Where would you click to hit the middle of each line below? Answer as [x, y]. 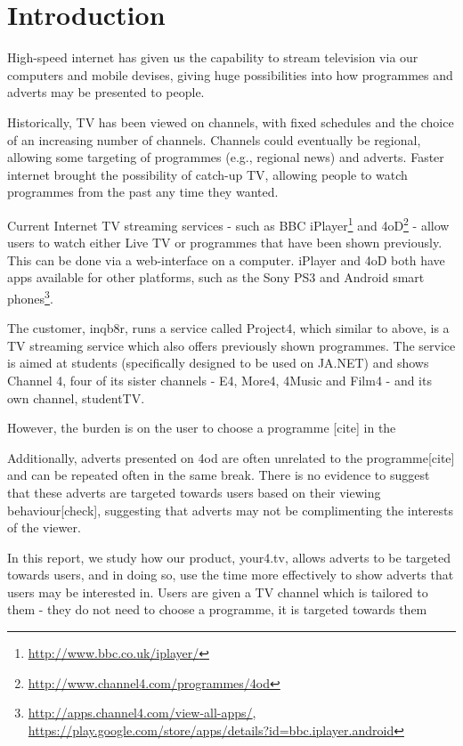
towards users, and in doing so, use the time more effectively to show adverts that [231, 575]
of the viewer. [44, 527]
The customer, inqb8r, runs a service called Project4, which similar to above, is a [228, 328]
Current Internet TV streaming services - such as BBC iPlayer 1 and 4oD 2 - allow [228, 223]
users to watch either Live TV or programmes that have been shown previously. [225, 243]
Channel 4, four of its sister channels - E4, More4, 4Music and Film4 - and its [219, 380]
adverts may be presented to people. [106, 92]
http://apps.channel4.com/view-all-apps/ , [142, 713]
